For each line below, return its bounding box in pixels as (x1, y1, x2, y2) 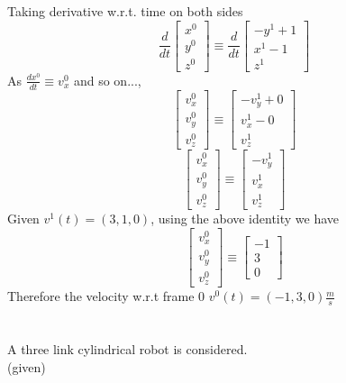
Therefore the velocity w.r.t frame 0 (7, 287, 205, 305)
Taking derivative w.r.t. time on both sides (7, 2, 243, 20)
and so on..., (73, 70, 141, 89)
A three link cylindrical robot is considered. (7, 340, 248, 359)
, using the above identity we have (150, 209, 340, 228)
